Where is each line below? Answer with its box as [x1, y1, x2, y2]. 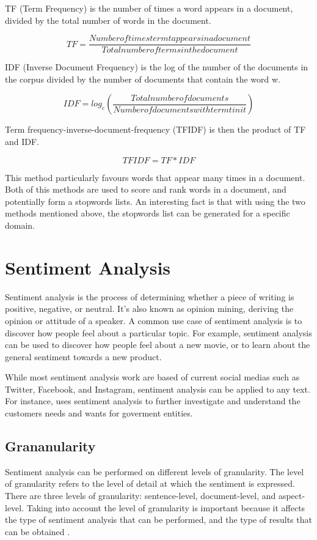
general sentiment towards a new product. [5, 350, 162, 363]
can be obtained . [5, 525, 70, 538]
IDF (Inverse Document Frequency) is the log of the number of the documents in [5, 61, 308, 73]
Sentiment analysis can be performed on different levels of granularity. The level [5, 465, 304, 478]
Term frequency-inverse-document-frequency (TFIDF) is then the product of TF [5, 123, 306, 136]
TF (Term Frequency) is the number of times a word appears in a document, [5, 2, 293, 14]
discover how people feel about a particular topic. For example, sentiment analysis [5, 326, 312, 339]
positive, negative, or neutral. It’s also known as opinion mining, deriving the [5, 302, 294, 315]
